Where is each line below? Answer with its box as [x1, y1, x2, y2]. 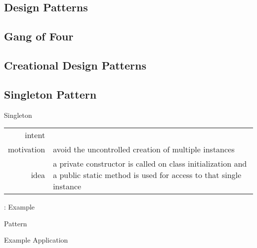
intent [25, 129, 45, 141]
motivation [8, 143, 45, 155]
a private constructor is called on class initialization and [53, 158, 247, 170]
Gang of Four [4, 29, 74, 44]
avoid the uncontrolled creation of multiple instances [53, 143, 235, 155]
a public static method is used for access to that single [53, 169, 242, 181]
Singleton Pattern [4, 86, 97, 102]
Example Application [4, 235, 68, 245]
